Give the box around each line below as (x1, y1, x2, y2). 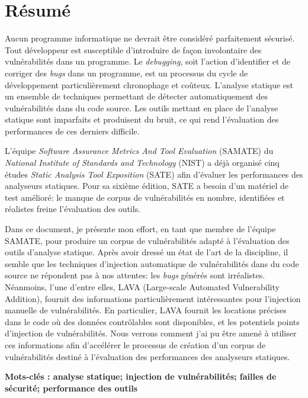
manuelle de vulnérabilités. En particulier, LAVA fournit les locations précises (5, 304, 287, 316)
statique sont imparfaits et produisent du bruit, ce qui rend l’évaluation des (5, 113, 279, 126)
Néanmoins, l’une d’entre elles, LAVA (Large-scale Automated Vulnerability (5, 281, 280, 293)
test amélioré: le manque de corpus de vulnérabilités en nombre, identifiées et (5, 191, 285, 203)
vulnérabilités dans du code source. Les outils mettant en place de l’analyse (5, 101, 278, 114)
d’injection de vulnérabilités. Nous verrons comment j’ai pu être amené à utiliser (5, 327, 297, 339)
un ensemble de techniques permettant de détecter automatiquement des (5, 90, 268, 102)
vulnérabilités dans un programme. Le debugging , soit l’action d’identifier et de (5, 55, 291, 68)
